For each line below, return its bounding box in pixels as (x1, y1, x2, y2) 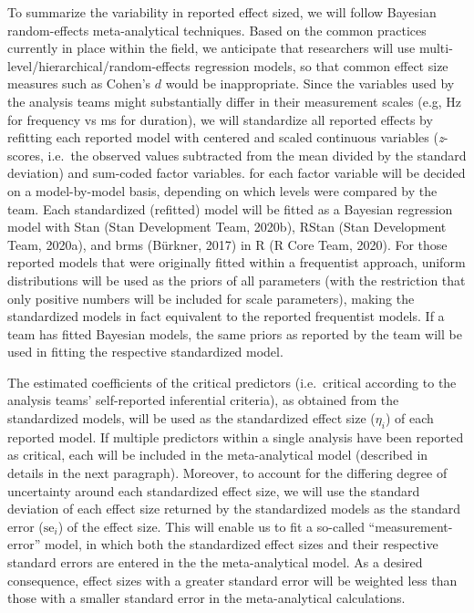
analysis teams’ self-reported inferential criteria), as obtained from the (7, 390, 399, 410)
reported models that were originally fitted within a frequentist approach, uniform (7, 253, 466, 272)
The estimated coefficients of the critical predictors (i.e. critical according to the (7, 372, 457, 391)
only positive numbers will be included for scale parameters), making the (7, 288, 415, 307)
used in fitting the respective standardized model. (7, 342, 283, 361)
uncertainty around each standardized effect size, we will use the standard (7, 481, 420, 500)
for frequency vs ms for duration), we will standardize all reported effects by (7, 109, 433, 129)
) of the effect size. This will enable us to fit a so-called (57, 516, 365, 535)
